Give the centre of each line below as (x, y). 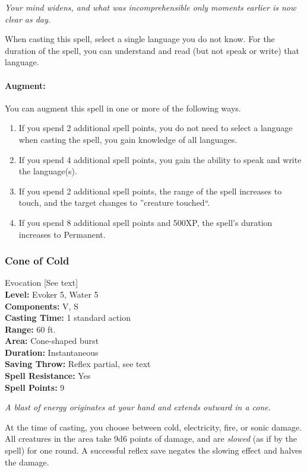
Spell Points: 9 (35, 387)
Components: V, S (42, 306)
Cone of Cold (37, 261)
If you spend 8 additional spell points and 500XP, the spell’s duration (145, 222)
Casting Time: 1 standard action (68, 318)
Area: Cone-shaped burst (52, 341)
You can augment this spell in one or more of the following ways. (123, 108)
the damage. (27, 462)
